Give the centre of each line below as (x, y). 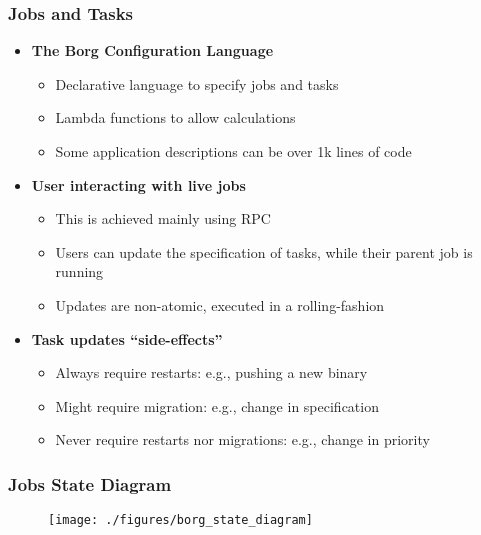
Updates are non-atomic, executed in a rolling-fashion (220, 304)
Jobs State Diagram (90, 483)
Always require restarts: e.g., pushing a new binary (211, 372)
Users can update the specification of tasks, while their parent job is (264, 251)
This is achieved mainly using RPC (163, 218)
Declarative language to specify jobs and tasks (197, 83)
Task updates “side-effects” (127, 338)
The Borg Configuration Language (152, 50)
